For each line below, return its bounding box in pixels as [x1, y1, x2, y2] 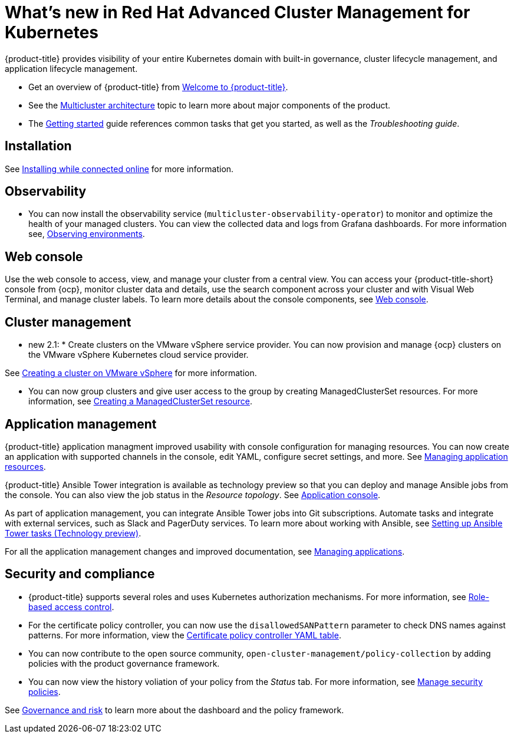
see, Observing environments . [28, 229, 145, 239]
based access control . [28, 601, 114, 612]
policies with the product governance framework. [28, 658, 220, 668]
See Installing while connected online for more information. [5, 163, 234, 174]
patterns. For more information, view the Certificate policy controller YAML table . [28, 630, 341, 640]
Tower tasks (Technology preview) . [5, 528, 141, 538]
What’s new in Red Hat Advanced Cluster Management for [5, 2, 470, 22]
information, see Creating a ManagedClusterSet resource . [28, 396, 252, 407]
